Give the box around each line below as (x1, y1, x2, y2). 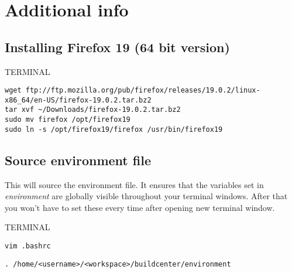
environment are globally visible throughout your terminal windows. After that (5, 190, 288, 202)
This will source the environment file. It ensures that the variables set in (5, 178, 264, 190)
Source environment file (5, 151, 151, 169)
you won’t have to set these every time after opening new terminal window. (5, 201, 275, 213)
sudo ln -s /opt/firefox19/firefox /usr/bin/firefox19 (5, 125, 223, 134)
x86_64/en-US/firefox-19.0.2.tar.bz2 (5, 95, 152, 104)
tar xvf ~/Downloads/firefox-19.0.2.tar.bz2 (5, 105, 181, 114)
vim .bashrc (5, 242, 51, 251)
